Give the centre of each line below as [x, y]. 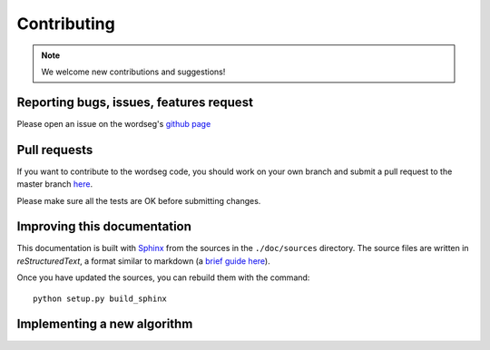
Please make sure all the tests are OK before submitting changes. [139, 200]
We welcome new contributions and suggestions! [133, 72]
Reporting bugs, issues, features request [135, 102]
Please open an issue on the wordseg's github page [114, 123]
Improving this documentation [104, 227]
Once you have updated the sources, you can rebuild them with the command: [163, 277]
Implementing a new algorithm [105, 324]
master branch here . [55, 184]
